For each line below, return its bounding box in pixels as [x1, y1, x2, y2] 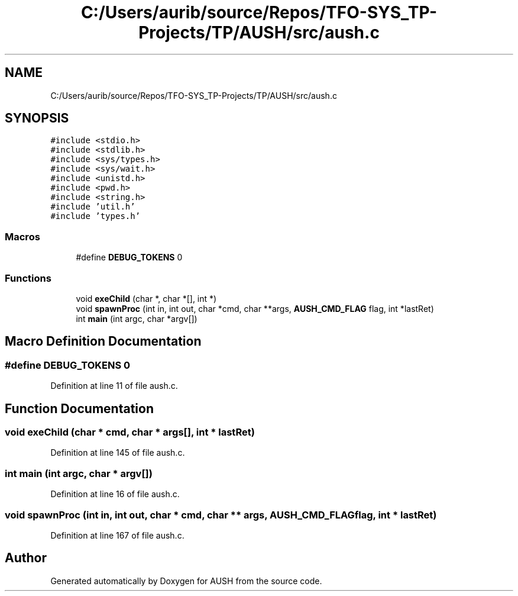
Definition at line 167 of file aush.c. [50, 530, 184, 540]
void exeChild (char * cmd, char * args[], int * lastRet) [5, 426, 255, 438]
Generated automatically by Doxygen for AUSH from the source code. [50, 575, 322, 586]
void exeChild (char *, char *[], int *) [76, 293, 217, 304]
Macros [5, 230, 40, 243]
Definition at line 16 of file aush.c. [50, 489, 180, 500]
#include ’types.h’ [50, 211, 141, 221]
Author [5, 550, 47, 566]
